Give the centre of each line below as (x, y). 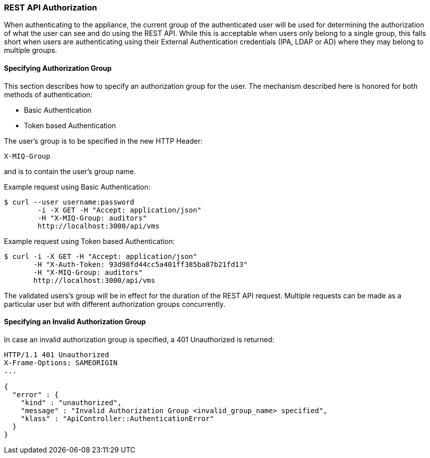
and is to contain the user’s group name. (70, 171)
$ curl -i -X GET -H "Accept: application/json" (101, 256)
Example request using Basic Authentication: (77, 187)
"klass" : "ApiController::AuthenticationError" (117, 418)
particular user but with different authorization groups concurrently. (115, 304)
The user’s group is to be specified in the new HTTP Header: (103, 141)
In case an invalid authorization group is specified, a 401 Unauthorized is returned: (139, 339)
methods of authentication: (48, 94)
